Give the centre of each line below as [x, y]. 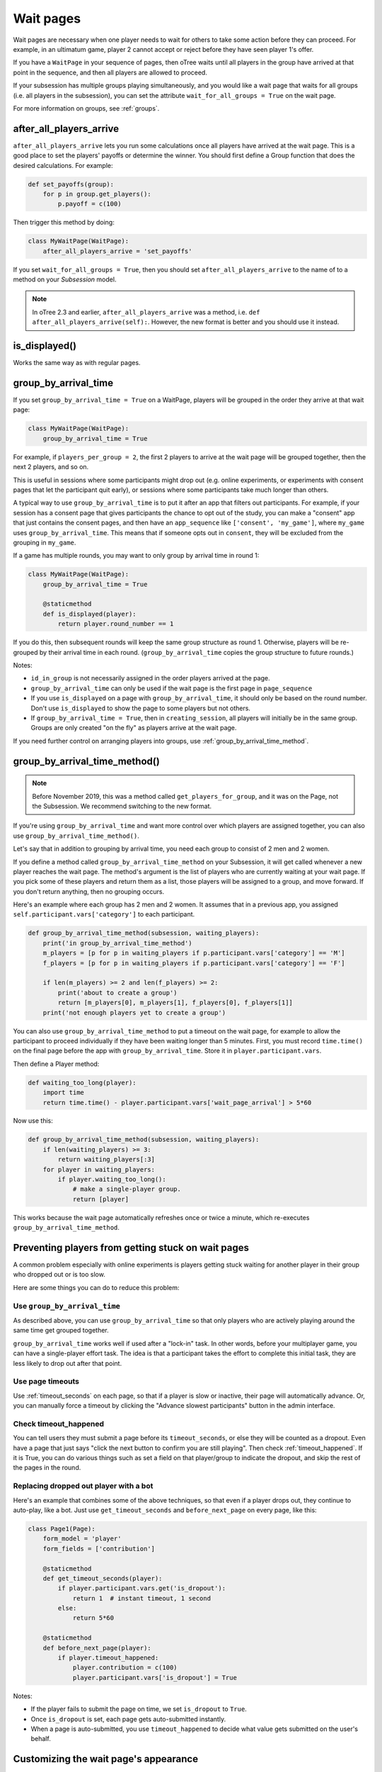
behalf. [41, 1739]
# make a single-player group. [127, 1189]
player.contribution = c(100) [125, 1668]
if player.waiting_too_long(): [112, 1179]
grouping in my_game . [45, 542]
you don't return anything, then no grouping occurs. [89, 891]
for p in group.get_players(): [97, 194]
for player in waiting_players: [99, 1169]
